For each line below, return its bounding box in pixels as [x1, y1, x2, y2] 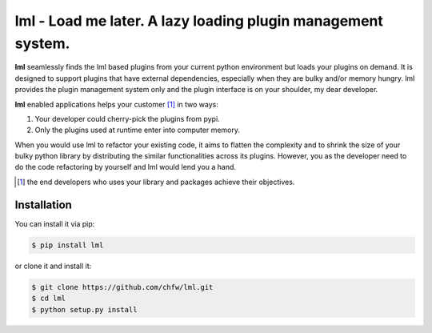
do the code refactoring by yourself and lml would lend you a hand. [14, 162, 236, 172]
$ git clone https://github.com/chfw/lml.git [31, 283, 214, 291]
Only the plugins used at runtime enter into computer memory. [34, 125, 240, 135]
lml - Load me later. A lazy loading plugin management [14, 12, 384, 30]
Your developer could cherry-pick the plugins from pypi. [34, 114, 220, 123]
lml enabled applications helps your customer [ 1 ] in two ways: [14, 99, 219, 109]
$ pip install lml [31, 240, 104, 250]
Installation [14, 198, 72, 211]
